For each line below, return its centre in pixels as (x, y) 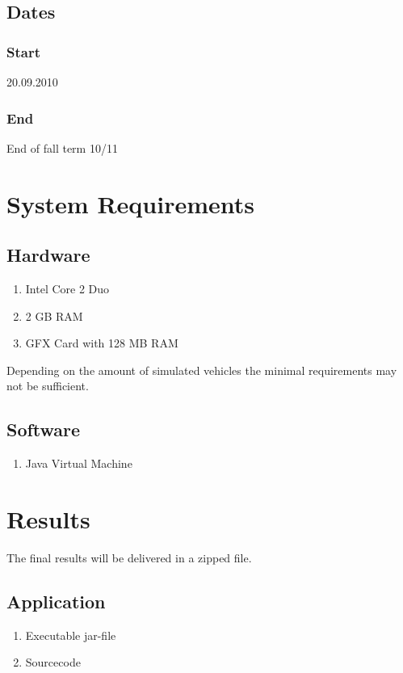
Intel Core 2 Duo (67, 288)
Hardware (48, 255)
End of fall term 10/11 (62, 147)
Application (56, 601)
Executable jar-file (71, 635)
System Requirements (130, 203)
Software (44, 429)
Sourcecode (53, 662)
